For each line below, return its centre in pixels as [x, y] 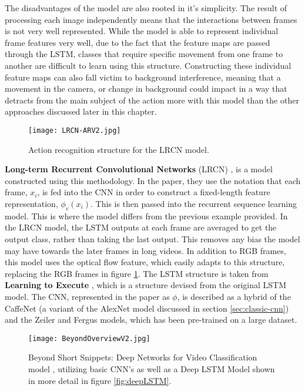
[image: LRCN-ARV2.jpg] [75, 130]
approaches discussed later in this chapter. [81, 111]
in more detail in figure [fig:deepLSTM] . [100, 380]
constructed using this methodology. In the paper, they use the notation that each [153, 180]
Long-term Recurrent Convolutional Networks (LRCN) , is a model [139, 169]
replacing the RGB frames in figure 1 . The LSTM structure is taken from [137, 273]
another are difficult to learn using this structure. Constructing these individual [148, 65]
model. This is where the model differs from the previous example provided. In [146, 215]
